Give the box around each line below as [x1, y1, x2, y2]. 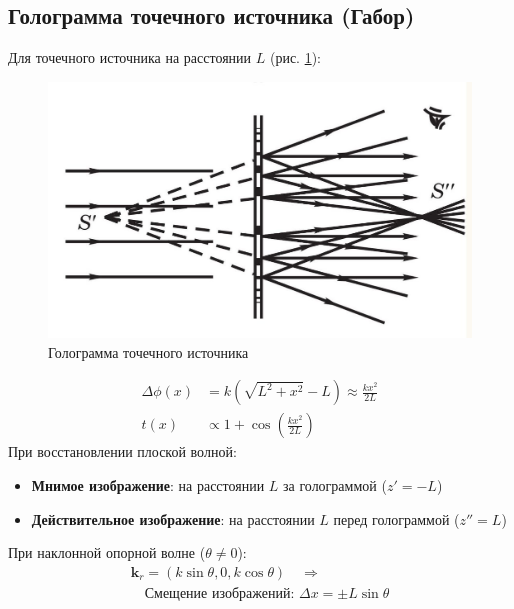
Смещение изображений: [144, 586, 295, 601]
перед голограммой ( [333, 508, 460, 529]
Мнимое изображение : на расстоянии [31, 474, 265, 495]
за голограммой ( [283, 474, 387, 495]
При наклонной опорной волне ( [8, 542, 206, 563]
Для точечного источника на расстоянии [8, 47, 252, 68]
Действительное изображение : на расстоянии [31, 508, 315, 529]
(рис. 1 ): [269, 47, 321, 68]
